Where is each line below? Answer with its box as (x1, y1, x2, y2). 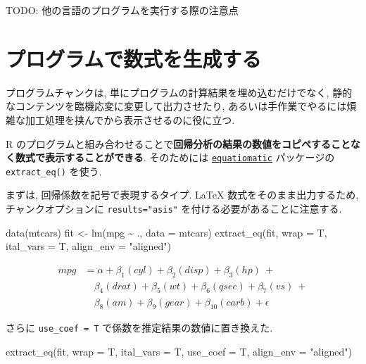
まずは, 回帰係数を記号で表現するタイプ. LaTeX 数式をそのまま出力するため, (6, 187, 359, 202)
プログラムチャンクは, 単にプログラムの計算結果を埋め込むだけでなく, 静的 (6, 84, 353, 99)
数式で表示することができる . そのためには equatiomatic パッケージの (15, 150, 335, 165)
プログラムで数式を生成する (6, 44, 262, 73)
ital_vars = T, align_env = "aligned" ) (6, 239, 172, 253)
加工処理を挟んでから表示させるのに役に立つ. (25, 112, 235, 127)
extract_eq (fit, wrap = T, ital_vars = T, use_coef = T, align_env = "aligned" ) (6, 344, 352, 358)
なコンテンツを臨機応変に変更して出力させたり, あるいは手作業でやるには (6, 99, 347, 113)
